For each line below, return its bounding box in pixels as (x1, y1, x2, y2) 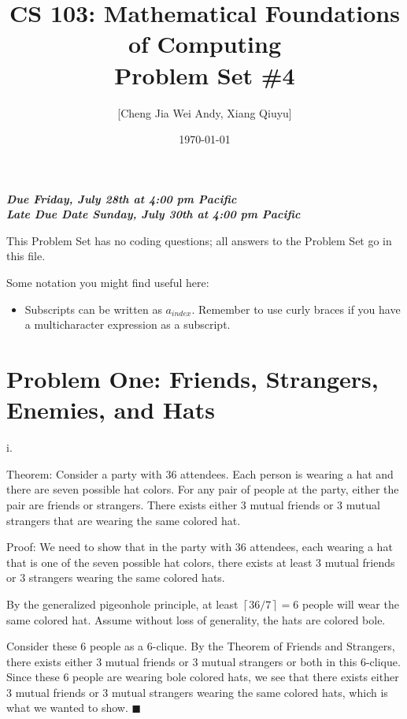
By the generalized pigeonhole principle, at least (6, 595, 239, 612)
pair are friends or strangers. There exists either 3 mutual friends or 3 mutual (6, 496, 380, 512)
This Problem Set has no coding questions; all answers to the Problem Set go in (6, 232, 392, 248)
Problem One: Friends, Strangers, (6, 363, 379, 395)
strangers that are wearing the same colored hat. (6, 512, 241, 528)
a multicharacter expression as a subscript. (24, 316, 231, 333)
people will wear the (302, 595, 399, 612)
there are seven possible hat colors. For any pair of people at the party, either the (6, 481, 399, 497)
